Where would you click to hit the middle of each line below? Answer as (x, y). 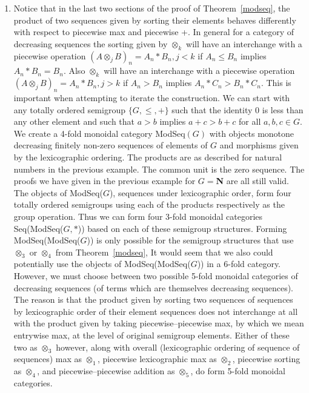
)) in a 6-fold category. (239, 264)
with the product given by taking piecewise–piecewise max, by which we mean (159, 323)
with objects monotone (252, 133)
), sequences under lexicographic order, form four (200, 192)
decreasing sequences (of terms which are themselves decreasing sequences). (153, 287)
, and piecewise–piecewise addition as (106, 371)
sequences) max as (48, 359)
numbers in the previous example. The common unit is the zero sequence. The (159, 169)
